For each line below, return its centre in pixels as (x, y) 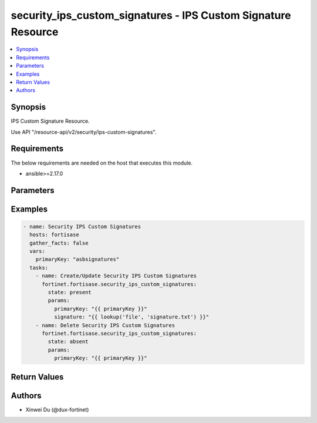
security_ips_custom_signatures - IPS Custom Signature (151, 15)
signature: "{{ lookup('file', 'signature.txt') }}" (131, 317)
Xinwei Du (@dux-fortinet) (57, 409)
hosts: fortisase (54, 235)
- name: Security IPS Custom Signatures (82, 226)
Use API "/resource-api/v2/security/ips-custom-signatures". (84, 132)
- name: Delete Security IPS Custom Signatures (105, 325)
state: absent (68, 342)
